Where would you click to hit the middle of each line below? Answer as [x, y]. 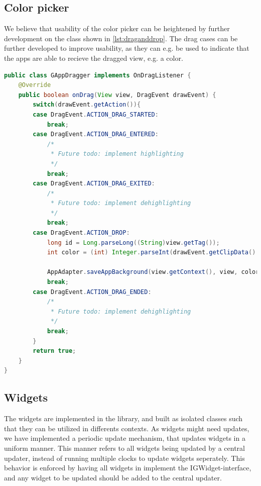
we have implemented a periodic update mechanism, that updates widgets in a [125, 438]
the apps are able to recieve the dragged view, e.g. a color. [94, 58]
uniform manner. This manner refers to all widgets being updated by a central [124, 448]
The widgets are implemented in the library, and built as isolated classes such [123, 418]
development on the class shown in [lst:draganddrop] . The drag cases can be [121, 38]
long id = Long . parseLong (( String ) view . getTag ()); [133, 242]
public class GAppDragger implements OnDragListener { [98, 75]
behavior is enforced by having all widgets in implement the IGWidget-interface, [128, 468]
